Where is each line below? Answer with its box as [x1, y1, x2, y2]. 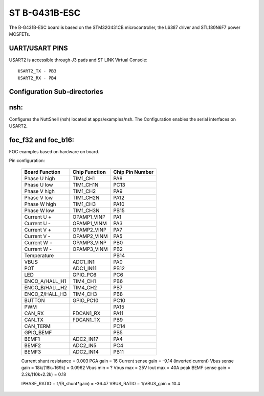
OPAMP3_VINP [72, 239, 107, 246]
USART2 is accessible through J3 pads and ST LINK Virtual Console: [9, 57, 148, 63]
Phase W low [24, 207, 55, 214]
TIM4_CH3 [72, 290, 97, 297]
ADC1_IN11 [72, 265, 97, 272]
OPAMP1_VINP [72, 213, 106, 220]
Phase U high [24, 175, 55, 182]
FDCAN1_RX [72, 310, 101, 317]
